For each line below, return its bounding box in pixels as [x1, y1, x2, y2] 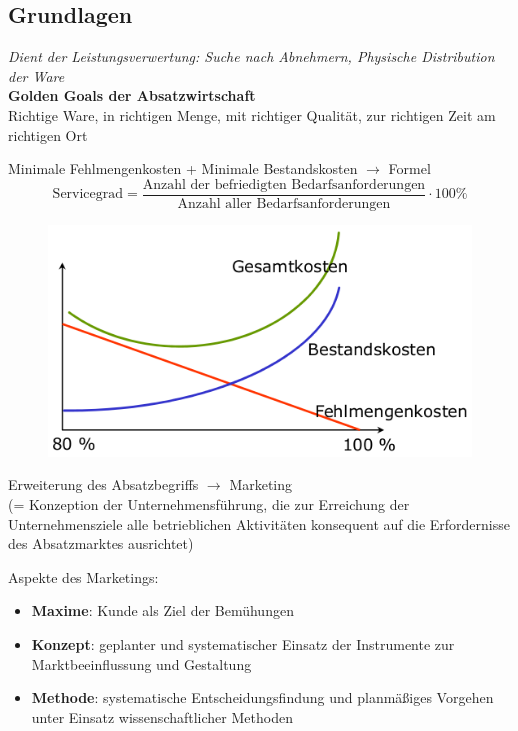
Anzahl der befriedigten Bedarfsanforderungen [142, 177, 426, 192]
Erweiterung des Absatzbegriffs [8, 474, 199, 495]
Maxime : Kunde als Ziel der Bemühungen [31, 600, 294, 621]
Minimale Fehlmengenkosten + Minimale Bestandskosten [8, 158, 358, 179]
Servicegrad [52, 187, 124, 202]
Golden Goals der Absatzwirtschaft [8, 85, 256, 106]
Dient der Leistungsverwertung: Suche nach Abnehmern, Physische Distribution [8, 46, 495, 67]
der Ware [8, 65, 65, 86]
